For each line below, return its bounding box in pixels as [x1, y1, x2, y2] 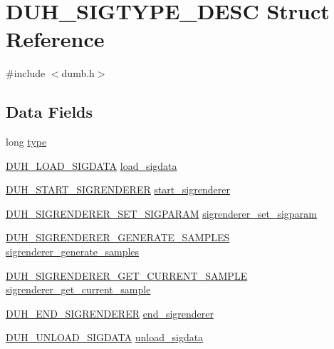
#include [6, 66, 46, 81]
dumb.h [61, 66, 95, 81]
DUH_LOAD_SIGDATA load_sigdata [6, 158, 177, 173]
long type [6, 134, 47, 149]
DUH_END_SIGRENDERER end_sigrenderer [6, 305, 214, 320]
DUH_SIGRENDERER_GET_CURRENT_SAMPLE [6, 268, 248, 283]
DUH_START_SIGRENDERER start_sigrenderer [6, 182, 230, 197]
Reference [6, 24, 105, 54]
